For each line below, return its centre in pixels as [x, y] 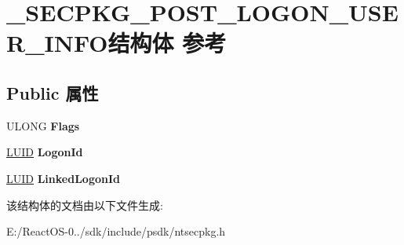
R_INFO [57, 43]
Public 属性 [53, 92]
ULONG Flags [43, 125]
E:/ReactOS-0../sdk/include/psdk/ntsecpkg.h [116, 231]
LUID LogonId [45, 152]
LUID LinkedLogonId [63, 178]
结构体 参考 [167, 43]
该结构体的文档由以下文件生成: [85, 205]
